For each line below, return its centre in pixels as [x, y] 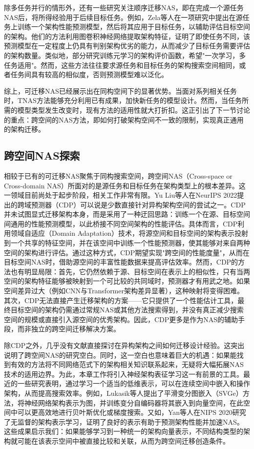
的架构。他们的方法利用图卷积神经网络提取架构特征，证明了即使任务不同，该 [127, 36]
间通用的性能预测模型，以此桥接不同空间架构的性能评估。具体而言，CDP [121, 223]
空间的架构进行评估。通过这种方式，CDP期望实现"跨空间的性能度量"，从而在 [127, 252]
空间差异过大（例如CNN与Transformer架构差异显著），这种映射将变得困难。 [124, 291]
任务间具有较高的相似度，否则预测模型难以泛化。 [89, 74]
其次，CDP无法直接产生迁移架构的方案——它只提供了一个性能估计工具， [121, 300]
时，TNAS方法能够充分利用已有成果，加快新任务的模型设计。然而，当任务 [123, 100]
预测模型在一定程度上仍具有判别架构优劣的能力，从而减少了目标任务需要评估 [127, 46]
